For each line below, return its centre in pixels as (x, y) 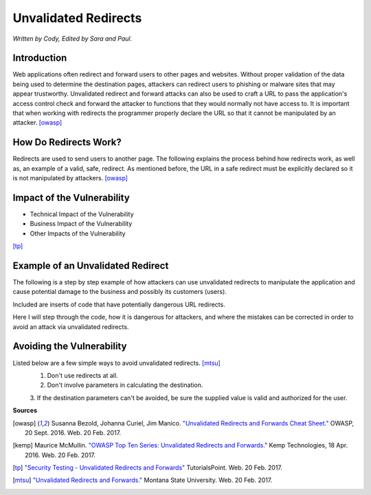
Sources (25, 410)
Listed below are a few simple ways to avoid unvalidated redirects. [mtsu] (117, 363)
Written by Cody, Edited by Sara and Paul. (72, 39)
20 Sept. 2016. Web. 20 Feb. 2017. (73, 432)
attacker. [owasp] (37, 123)
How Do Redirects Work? (67, 142)
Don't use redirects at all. (82, 375)
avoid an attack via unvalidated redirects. (71, 326)
